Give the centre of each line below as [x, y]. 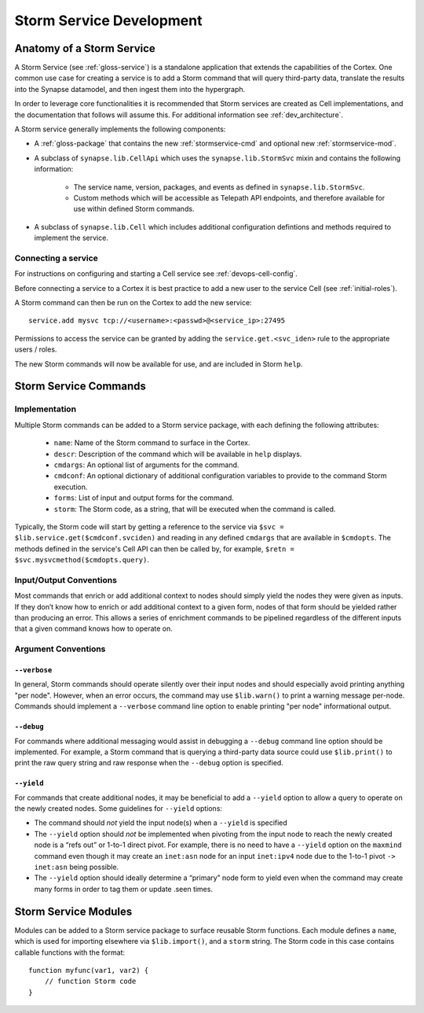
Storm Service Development [108, 20]
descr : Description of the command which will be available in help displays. [178, 454]
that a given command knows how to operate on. [93, 628]
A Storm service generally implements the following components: [120, 129]
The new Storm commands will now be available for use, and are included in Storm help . [159, 364]
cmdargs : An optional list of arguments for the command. [146, 465]
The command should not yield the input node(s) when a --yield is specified [161, 823]
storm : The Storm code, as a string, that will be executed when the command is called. [195, 509]
